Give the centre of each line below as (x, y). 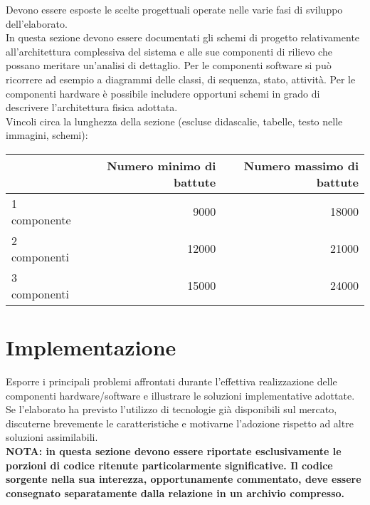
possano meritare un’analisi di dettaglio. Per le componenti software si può (169, 65)
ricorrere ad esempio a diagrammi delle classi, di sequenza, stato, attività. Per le (181, 79)
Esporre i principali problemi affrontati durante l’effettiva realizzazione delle (171, 381)
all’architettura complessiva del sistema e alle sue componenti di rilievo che (169, 51)
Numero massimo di (301, 165)
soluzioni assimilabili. (52, 437)
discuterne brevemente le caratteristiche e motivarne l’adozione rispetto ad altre (180, 423)
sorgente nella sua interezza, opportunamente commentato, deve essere (184, 479)
